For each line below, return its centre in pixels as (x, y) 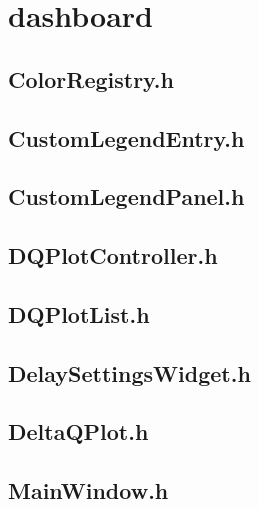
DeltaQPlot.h (78, 431)
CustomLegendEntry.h (126, 137)
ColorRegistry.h (91, 78)
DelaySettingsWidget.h (129, 372)
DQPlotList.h (79, 313)
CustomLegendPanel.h (126, 196)
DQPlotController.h (113, 255)
